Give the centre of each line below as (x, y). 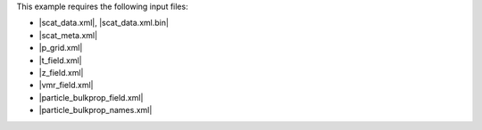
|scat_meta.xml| (68, 35)
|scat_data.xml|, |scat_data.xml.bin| (104, 23)
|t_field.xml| (60, 60)
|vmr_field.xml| (66, 85)
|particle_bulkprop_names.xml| (96, 110)
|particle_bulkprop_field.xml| (91, 97)
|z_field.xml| (61, 72)
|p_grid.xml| (61, 48)
